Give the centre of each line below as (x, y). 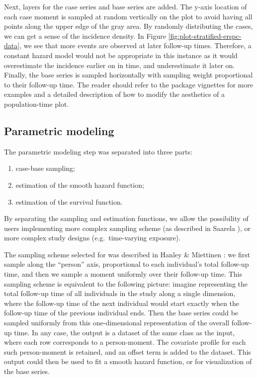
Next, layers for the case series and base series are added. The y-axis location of (126, 6)
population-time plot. (37, 104)
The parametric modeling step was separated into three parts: (98, 151)
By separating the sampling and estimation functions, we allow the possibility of (126, 218)
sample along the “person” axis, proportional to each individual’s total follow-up (127, 264)
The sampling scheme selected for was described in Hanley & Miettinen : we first (127, 254)
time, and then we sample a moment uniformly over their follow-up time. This (123, 274)
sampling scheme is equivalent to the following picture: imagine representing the (126, 283)
